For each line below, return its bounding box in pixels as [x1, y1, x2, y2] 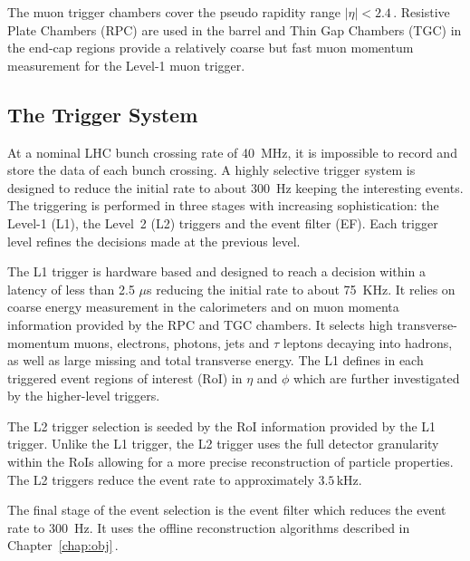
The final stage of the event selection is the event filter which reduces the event [7, 500, 446, 519]
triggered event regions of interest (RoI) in [7, 368, 243, 387]
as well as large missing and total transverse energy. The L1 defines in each [7, 351, 424, 370]
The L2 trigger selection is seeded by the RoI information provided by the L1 [7, 416, 436, 435]
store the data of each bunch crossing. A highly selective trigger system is [7, 160, 416, 179]
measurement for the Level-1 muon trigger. [7, 55, 245, 74]
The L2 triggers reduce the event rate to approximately [7, 469, 314, 488]
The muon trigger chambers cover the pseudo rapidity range [7, 3, 341, 21]
